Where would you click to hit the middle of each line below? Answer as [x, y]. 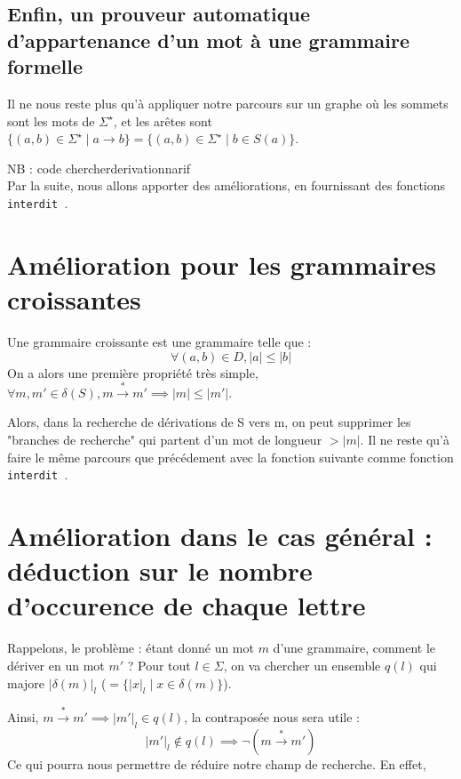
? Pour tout [159, 665]
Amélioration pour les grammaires [222, 264]
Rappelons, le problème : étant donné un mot [131, 648]
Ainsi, [23, 716]
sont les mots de [51, 120]
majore [26, 683]
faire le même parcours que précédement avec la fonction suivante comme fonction [230, 457]
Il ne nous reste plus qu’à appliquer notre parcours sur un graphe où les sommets [228, 103]
